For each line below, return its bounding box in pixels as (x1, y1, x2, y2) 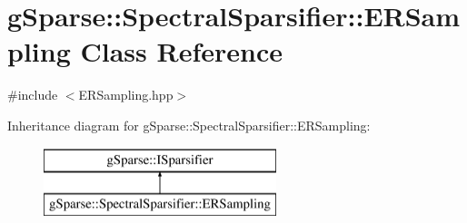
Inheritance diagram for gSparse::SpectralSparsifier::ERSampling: (7, 115, 371, 134)
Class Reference (80, 33, 283, 70)
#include (7, 85, 58, 104)
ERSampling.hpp (78, 85, 174, 104)
